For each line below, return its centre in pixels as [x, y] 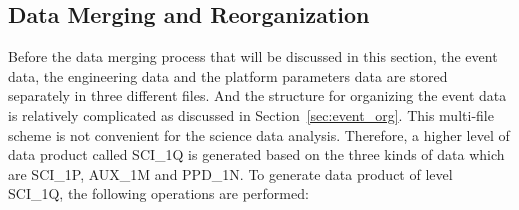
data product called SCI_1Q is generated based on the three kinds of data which [256, 154]
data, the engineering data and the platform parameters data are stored [228, 75]
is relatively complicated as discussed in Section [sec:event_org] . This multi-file [251, 114]
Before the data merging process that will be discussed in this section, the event [253, 56]
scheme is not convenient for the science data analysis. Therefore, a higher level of [259, 134]
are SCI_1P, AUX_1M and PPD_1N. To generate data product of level [230, 173]
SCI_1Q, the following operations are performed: [158, 193]
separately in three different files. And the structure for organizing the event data [257, 95]
